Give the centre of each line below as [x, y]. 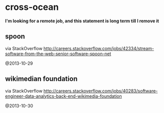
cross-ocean [32, 7]
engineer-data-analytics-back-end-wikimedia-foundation [63, 96]
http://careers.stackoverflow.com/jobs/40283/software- [101, 91]
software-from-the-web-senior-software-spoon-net [58, 54]
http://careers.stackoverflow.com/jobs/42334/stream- [99, 48]
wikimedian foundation [41, 79]
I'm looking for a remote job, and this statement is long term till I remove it [82, 21]
